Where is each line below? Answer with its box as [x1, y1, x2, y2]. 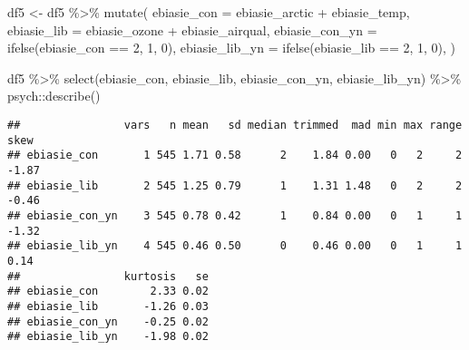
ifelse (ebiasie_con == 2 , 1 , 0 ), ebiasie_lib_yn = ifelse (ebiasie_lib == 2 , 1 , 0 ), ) [7, 38, 456, 57]
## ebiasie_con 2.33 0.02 [7, 285, 209, 298]
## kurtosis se [7, 269, 209, 283]
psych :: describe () [7, 86, 101, 105]
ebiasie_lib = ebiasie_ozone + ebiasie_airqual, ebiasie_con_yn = [7, 20, 377, 39]
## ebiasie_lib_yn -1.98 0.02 [7, 330, 209, 344]
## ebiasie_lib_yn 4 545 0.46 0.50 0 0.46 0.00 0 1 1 [7, 239, 463, 253]
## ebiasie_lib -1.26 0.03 [7, 299, 209, 313]
